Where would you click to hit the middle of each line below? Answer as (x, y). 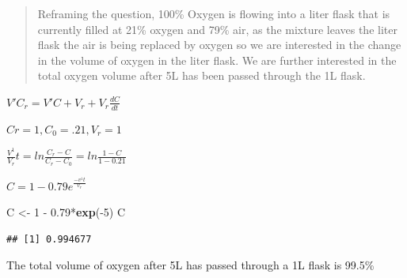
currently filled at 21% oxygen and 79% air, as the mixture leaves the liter (217, 29)
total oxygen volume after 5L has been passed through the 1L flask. (202, 75)
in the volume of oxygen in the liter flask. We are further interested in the (217, 60)
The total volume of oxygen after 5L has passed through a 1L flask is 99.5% (190, 265)
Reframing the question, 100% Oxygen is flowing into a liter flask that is (214, 13)
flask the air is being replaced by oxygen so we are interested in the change (219, 45)
